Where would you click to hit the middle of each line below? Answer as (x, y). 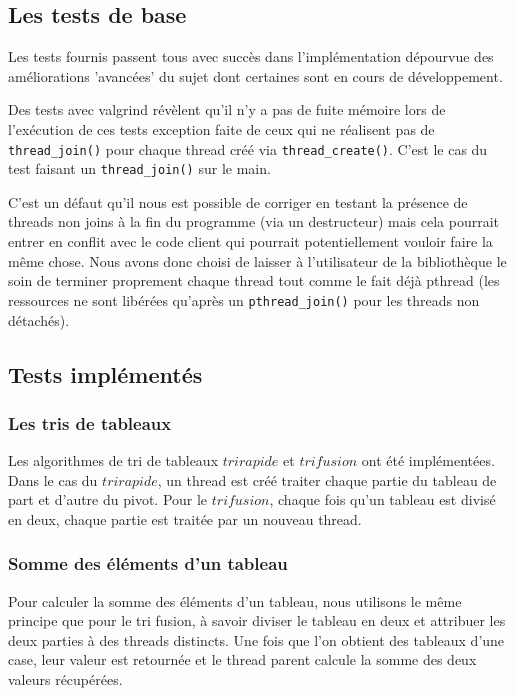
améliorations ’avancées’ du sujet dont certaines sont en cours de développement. (255, 75)
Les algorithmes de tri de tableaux (113, 460)
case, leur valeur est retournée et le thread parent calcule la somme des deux (242, 659)
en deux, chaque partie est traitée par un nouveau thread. (185, 518)
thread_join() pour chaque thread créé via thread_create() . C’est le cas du (248, 148)
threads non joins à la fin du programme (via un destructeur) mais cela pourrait (254, 221)
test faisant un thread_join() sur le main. (139, 168)
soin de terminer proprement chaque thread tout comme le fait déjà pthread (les (254, 280)
